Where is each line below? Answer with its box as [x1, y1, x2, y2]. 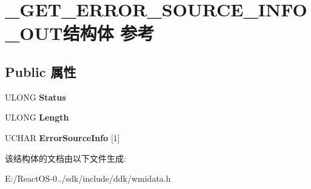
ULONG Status [5, 90, 66, 103]
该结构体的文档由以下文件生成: [5, 151, 126, 164]
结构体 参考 [62, 21, 155, 45]
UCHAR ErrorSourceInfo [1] [5, 131, 120, 144]
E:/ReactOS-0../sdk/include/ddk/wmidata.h [5, 172, 171, 185]
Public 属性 [5, 62, 76, 81]
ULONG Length [5, 111, 69, 124]
